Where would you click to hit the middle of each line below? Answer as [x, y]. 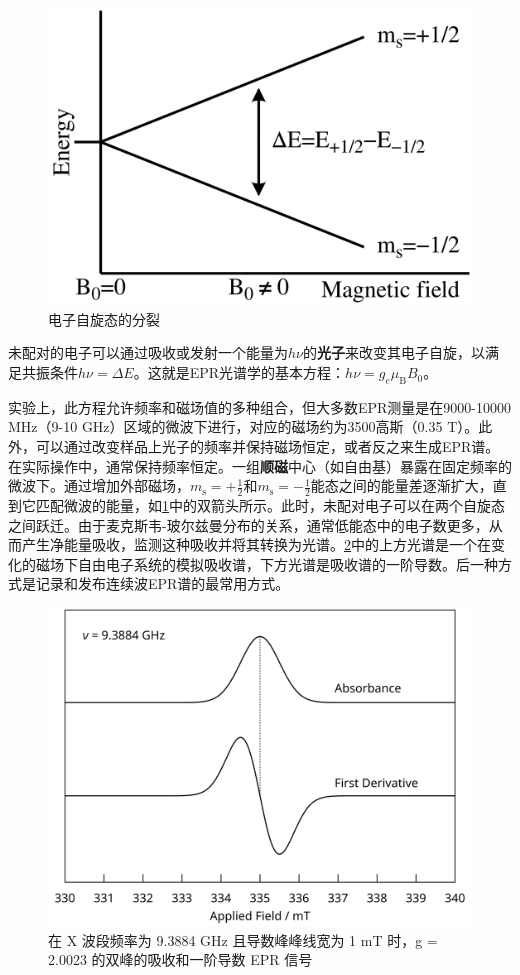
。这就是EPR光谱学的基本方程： [239, 372]
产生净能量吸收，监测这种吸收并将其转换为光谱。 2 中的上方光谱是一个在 [256, 544]
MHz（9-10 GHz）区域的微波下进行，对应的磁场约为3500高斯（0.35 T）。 [243, 426]
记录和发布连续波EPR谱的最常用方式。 [162, 583]
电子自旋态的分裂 [104, 318]
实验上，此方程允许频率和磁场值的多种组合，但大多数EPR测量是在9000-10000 [260, 406]
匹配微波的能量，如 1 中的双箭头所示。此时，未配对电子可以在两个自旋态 [270, 505]
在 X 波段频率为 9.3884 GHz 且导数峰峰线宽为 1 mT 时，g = [243, 939]
